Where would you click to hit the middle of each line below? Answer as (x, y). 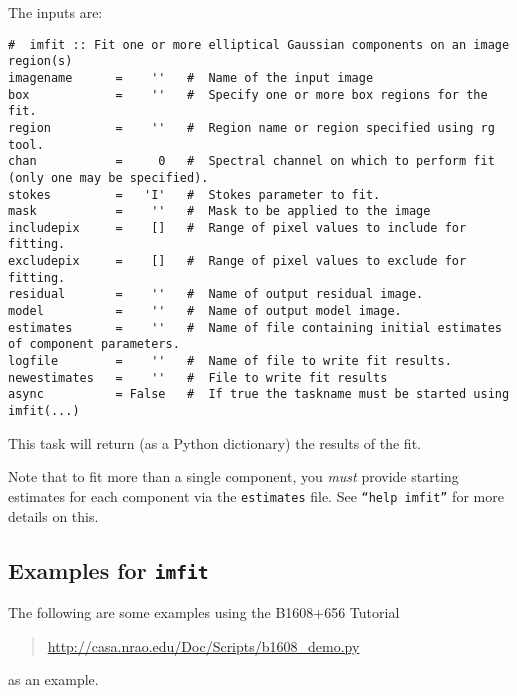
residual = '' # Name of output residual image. (216, 294)
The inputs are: (55, 12)
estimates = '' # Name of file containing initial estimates (255, 327)
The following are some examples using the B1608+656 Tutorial (204, 611)
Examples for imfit (108, 569)
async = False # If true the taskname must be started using (259, 394)
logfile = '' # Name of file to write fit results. (230, 361)
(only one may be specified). (108, 177)
